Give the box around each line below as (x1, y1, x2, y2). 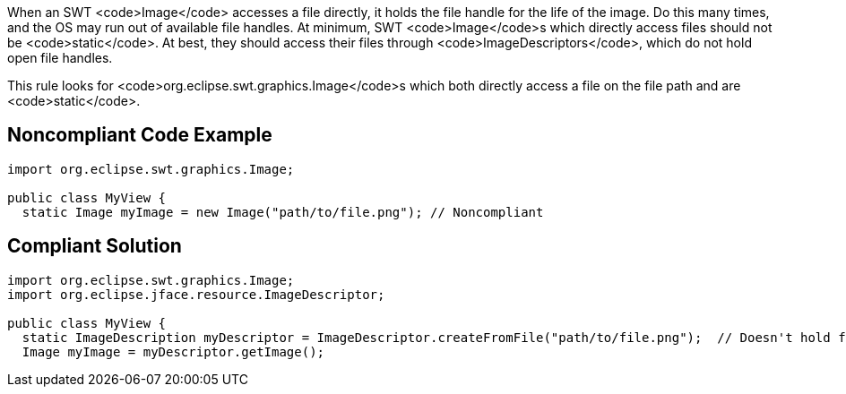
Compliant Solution (7, 235, 182, 258)
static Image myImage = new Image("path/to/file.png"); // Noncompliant (22, 204, 544, 219)
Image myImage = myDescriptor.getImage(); (22, 344, 325, 359)
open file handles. (7, 50, 113, 65)
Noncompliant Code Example (7, 124, 272, 147)
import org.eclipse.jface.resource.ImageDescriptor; (7, 287, 385, 302)
